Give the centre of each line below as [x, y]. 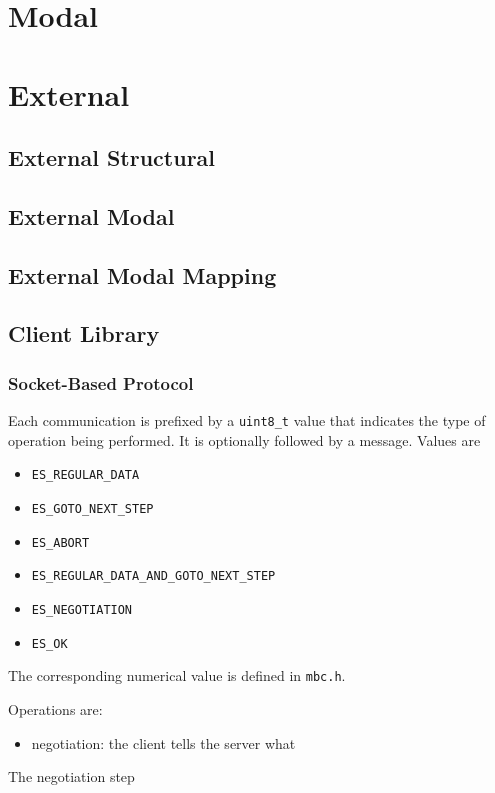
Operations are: [55, 708]
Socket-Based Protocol [101, 382]
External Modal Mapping [142, 274]
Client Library [84, 333]
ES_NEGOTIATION [82, 609]
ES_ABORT [60, 542]
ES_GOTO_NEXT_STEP [92, 509]
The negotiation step [71, 776]
